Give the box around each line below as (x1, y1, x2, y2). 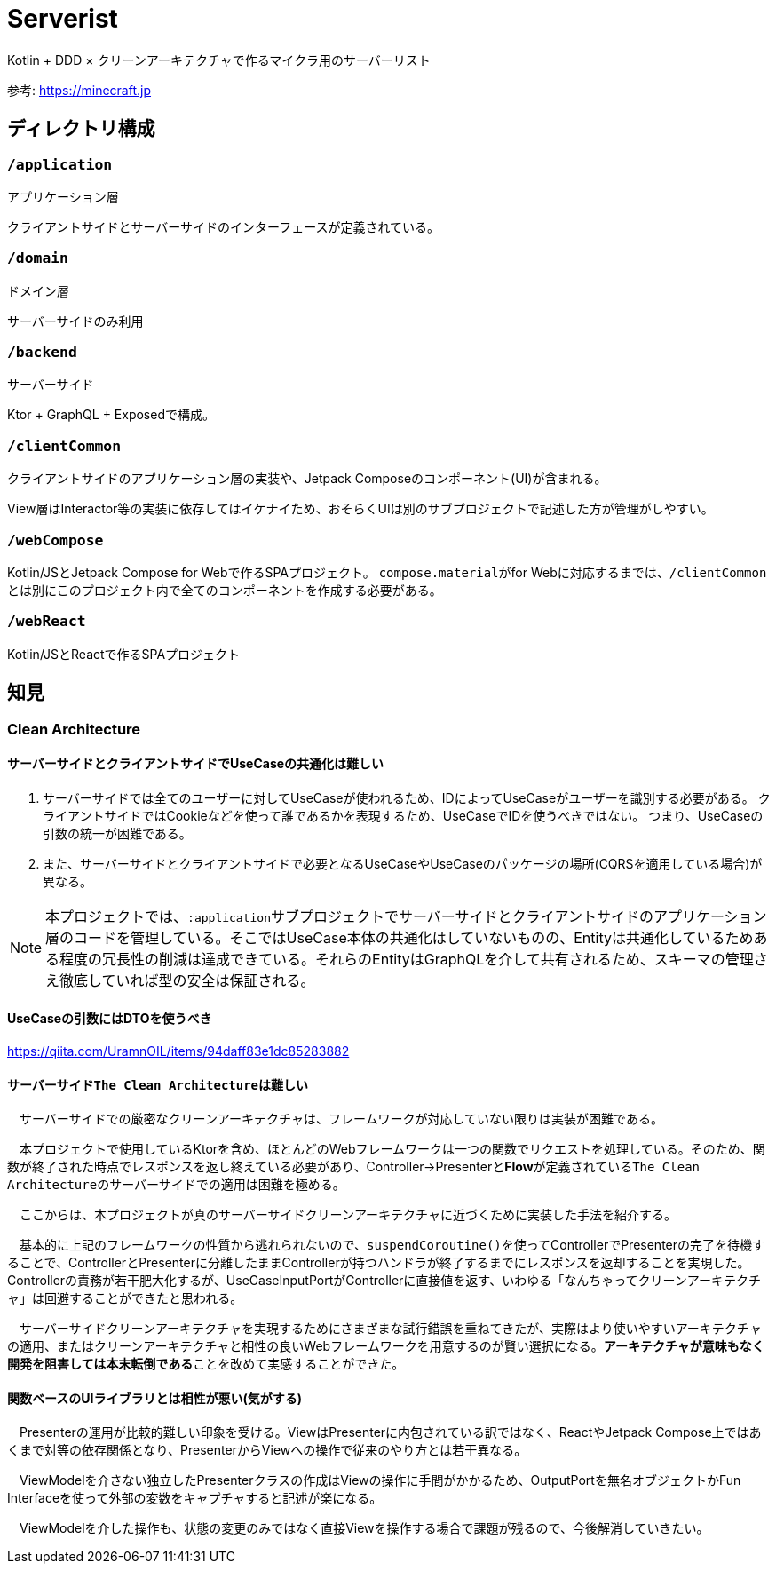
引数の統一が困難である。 (43, 825, 192, 841)
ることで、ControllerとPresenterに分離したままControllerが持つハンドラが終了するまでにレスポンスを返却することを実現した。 (7, 1255, 750, 1271)
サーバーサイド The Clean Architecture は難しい (7, 1076, 309, 1092)
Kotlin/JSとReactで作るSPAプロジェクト (7, 646, 241, 662)
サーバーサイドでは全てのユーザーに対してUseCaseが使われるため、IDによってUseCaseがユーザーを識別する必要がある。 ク (43, 789, 771, 805)
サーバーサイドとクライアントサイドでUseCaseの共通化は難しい (7, 756, 384, 772)
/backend (7, 344, 77, 361)
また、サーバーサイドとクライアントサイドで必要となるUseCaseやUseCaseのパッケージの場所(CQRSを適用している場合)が (43, 855, 763, 871)
